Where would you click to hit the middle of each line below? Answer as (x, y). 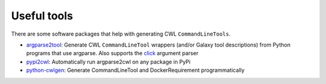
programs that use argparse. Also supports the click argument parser (112, 53)
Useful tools (42, 16)
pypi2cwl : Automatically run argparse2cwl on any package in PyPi (108, 62)
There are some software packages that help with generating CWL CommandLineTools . (121, 34)
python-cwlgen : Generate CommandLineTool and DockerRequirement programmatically (135, 70)
